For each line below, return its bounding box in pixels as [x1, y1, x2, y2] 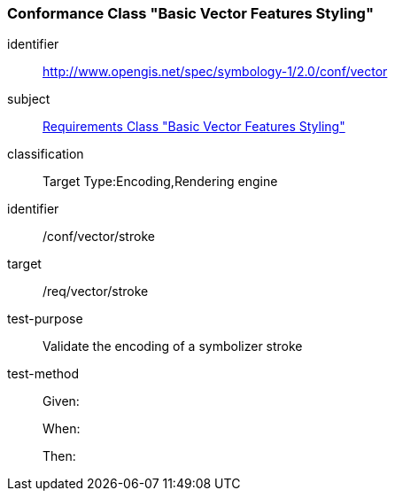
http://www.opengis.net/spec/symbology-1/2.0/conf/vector [43, 64, 388, 80]
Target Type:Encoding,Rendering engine [43, 174, 278, 190]
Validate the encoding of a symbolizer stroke [43, 338, 303, 354]
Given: [43, 393, 80, 409]
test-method [7, 366, 79, 382]
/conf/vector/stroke [43, 229, 155, 245]
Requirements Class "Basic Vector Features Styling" [43, 119, 345, 135]
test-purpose [7, 311, 83, 327]
